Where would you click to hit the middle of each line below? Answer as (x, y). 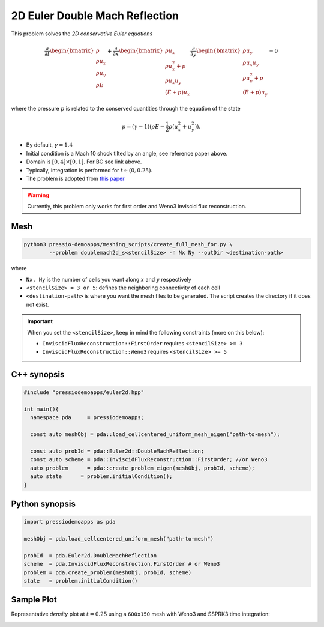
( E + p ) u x (178, 93)
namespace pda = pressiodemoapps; (87, 418)
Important (40, 321)
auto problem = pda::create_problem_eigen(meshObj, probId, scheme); (142, 468)
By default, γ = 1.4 (49, 145)
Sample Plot (34, 600)
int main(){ (41, 409)
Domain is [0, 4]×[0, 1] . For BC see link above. (84, 162)
